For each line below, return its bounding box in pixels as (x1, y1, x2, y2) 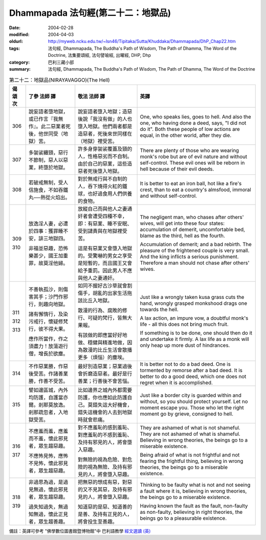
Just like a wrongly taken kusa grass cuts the (139, 293, 245, 300)
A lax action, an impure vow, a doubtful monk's (139, 314, 249, 321)
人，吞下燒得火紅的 (77, 183, 123, 190)
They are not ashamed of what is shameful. (139, 430, 241, 437)
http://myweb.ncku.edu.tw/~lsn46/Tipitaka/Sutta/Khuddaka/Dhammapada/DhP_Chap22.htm (48, 39, 236, 44)
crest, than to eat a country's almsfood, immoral (139, 186, 251, 193)
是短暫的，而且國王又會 (77, 259, 133, 266)
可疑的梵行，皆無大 (87, 314, 133, 321)
